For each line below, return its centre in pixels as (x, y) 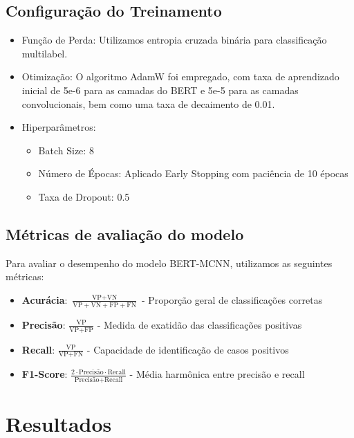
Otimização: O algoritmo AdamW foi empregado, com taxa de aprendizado (180, 76)
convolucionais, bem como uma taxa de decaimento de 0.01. (148, 103)
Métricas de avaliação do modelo (125, 234)
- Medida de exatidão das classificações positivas (199, 324)
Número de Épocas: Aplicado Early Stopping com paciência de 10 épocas (193, 173)
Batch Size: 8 (66, 150)
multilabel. (45, 53)
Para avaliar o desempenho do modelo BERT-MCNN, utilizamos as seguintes (169, 263)
